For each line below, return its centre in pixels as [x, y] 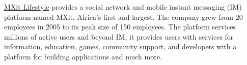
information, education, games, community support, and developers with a [120, 46]
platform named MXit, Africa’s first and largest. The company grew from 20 [123, 17]
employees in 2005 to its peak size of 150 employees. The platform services [120, 27]
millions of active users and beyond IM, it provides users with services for [119, 36]
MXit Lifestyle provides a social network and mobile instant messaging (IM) [123, 7]
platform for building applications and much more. [83, 56]
